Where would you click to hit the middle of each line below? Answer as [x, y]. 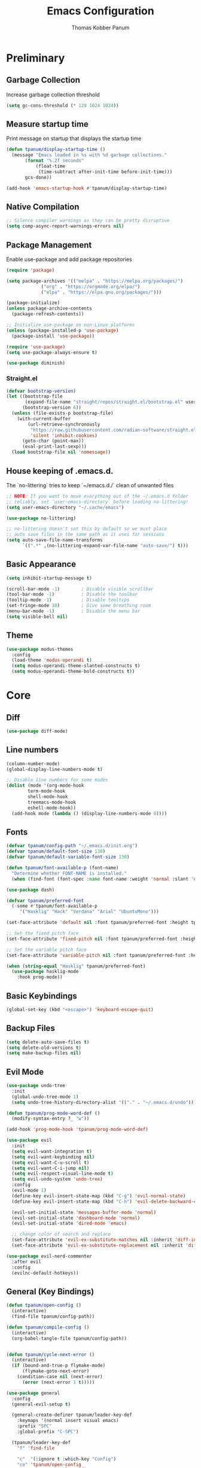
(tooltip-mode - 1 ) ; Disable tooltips [68, 600]
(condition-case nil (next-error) [60, 1377]
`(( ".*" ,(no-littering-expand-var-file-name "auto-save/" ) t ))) [105, 546]
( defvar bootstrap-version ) [41, 391]
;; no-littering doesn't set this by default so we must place [87, 529]
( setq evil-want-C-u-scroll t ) [51, 1163]
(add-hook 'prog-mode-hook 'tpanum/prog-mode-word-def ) [77, 1130]
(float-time [51, 166]
